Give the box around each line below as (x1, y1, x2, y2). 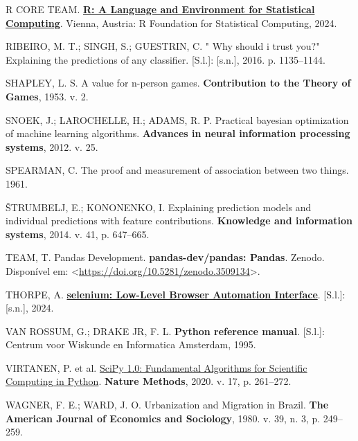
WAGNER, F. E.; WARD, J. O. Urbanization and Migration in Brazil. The (6, 397, 329, 412)
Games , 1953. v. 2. (6, 89, 89, 103)
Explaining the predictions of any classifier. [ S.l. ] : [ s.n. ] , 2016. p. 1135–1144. (6, 52, 325, 66)
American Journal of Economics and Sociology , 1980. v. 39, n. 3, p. (6, 411, 321, 425)
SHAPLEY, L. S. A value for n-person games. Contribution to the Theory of (6, 75, 351, 90)
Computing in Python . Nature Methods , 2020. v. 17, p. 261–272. (6, 374, 292, 388)
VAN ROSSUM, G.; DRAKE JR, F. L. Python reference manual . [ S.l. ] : (6, 323, 325, 338)
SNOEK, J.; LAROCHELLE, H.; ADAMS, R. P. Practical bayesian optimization (6, 112, 349, 127)
